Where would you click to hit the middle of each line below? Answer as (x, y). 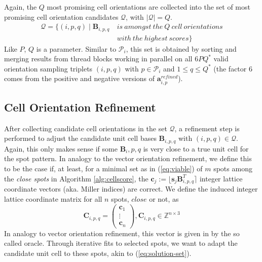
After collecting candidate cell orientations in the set (86, 128)
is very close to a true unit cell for (196, 148)
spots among (233, 169)
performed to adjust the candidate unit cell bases (80, 138)
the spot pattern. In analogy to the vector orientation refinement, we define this (128, 158)
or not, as (164, 199)
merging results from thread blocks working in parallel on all (98, 59)
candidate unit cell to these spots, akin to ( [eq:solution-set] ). (98, 253)
